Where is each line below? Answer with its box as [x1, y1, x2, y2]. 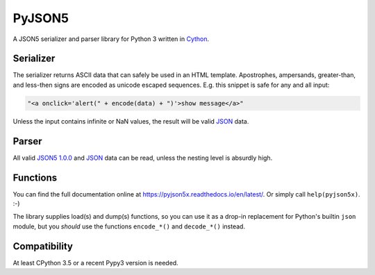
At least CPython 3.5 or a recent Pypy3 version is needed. [12, 258, 178, 267]
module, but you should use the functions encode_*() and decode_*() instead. [12, 222, 246, 231]
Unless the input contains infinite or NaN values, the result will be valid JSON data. [12, 117, 249, 125]
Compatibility [12, 240, 73, 252]
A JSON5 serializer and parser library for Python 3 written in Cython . [12, 35, 210, 43]
